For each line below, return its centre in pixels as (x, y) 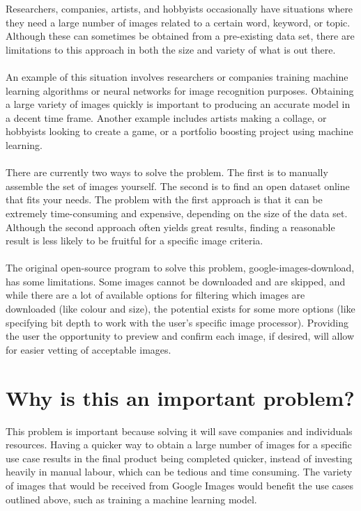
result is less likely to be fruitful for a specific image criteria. (135, 241)
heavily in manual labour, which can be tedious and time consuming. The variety (179, 472)
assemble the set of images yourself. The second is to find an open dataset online (178, 186)
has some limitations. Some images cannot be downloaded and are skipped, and (176, 281)
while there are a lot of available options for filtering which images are (155, 295)
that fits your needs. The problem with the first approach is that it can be (164, 199)
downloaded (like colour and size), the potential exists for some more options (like (180, 309)
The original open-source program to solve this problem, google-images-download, (180, 268)
